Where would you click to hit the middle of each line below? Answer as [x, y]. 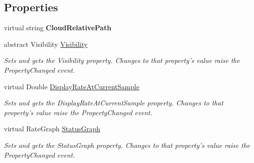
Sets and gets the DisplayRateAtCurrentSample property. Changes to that [114, 103]
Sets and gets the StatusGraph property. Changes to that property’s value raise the [127, 145]
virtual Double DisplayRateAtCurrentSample [72, 86]
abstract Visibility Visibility [46, 44]
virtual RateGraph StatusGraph [52, 129]
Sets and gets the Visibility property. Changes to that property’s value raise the [122, 60]
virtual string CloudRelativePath [58, 28]
